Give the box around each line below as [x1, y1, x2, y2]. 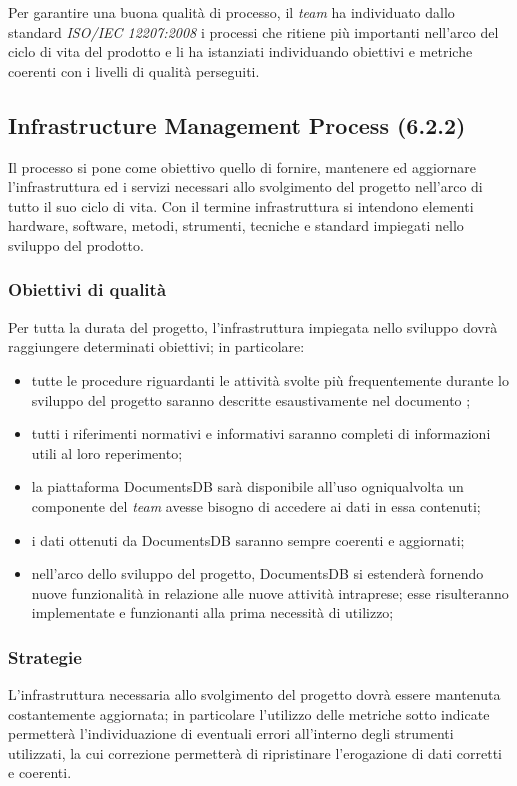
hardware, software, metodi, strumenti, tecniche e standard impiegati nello [8, 215, 464, 236]
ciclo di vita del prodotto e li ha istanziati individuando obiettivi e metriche [8, 41, 473, 62]
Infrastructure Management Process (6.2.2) [8, 109, 466, 140]
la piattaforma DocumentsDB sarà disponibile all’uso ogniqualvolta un [31, 476, 464, 497]
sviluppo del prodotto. [8, 234, 144, 255]
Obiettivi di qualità [8, 277, 167, 302]
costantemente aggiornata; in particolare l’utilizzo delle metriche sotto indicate [8, 703, 490, 724]
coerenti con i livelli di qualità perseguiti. [8, 60, 260, 81]
